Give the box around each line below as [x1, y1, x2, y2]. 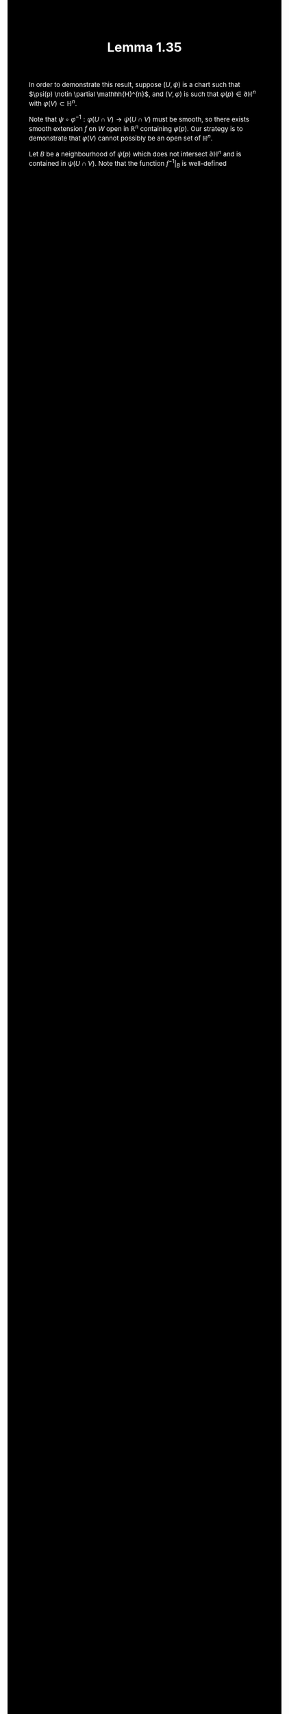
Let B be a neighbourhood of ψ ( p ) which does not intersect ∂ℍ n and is [29, 148, 242, 158]
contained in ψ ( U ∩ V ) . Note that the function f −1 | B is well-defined [29, 158, 227, 169]
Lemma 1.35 [107, 39, 182, 55]
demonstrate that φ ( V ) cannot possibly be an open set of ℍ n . [29, 132, 213, 143]
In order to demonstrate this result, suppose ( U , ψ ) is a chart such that [29, 80, 240, 89]
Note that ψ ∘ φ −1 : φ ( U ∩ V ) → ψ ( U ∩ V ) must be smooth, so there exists [29, 114, 250, 123]
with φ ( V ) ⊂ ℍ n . [29, 98, 77, 108]
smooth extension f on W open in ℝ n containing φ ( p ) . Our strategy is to [29, 123, 243, 133]
